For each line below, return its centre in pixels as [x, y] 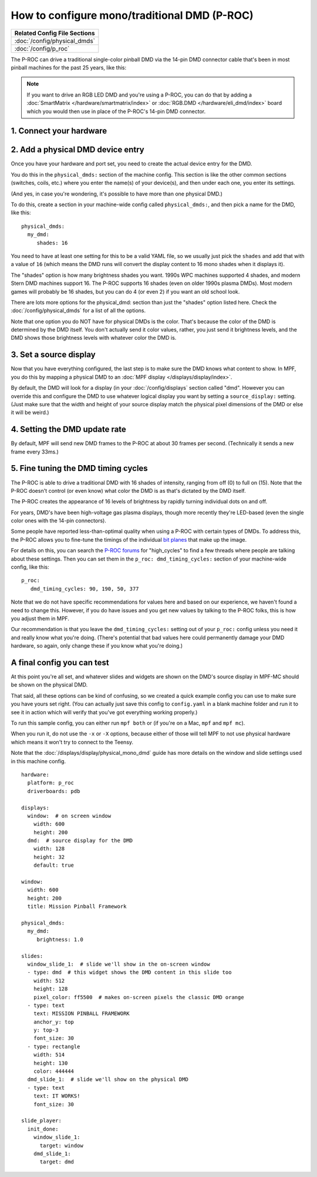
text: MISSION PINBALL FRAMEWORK [82, 1014]
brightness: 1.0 [60, 939]
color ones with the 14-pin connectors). [59, 520]
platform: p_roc [51, 783]
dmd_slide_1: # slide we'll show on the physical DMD [108, 1080]
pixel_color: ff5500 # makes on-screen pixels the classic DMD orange [139, 997]
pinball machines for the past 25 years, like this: [68, 67]
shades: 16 [52, 243]
